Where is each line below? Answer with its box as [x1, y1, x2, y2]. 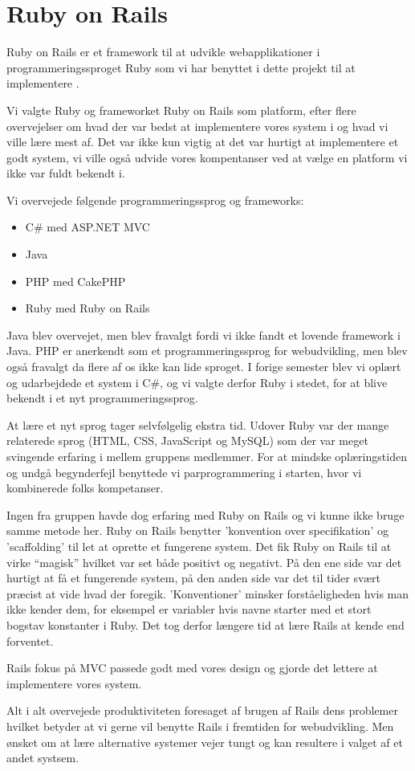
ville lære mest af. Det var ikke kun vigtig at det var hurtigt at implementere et [6, 133, 399, 150]
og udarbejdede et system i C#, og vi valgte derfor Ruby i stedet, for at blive [6, 373, 388, 390]
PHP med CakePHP [25, 272, 126, 289]
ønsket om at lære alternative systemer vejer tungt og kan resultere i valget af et [6, 733, 403, 750]
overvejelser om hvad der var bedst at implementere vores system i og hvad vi [6, 117, 389, 134]
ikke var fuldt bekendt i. [6, 165, 125, 182]
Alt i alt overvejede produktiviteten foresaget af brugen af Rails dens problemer [6, 702, 398, 719]
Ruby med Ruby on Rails [25, 300, 150, 316]
